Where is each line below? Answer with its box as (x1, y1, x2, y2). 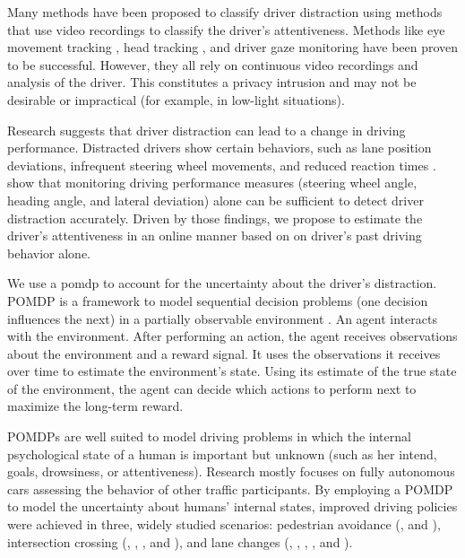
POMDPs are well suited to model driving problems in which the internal (7, 427, 411, 446)
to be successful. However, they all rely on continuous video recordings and (7, 55, 418, 74)
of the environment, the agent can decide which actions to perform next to (7, 379, 417, 397)
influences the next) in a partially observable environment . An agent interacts (7, 309, 437, 327)
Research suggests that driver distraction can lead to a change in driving (7, 120, 406, 139)
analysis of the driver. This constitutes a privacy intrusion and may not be (7, 73, 417, 92)
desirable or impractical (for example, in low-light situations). (7, 90, 345, 109)
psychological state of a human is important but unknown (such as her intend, (7, 444, 437, 463)
